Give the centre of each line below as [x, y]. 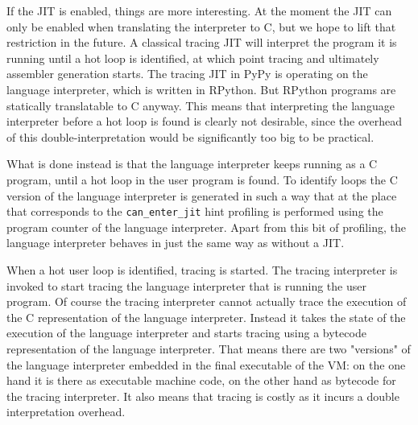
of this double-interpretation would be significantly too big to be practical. [190, 136]
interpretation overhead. [66, 412]
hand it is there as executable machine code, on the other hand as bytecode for [201, 380]
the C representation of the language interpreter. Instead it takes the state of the [206, 317]
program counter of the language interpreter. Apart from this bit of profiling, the [206, 227]
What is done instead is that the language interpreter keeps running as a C [192, 164]
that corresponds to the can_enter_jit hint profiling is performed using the [195, 211]
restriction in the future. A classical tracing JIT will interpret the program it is [202, 42]
